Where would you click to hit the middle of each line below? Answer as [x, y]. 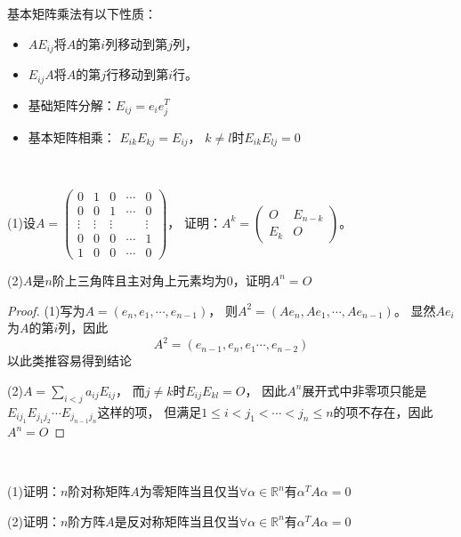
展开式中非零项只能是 [364, 390]
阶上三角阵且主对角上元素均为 [139, 280]
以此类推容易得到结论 [69, 361]
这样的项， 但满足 [150, 411]
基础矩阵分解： [72, 104]
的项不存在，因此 [383, 411]
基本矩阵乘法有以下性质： [82, 13]
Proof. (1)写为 [46, 310]
